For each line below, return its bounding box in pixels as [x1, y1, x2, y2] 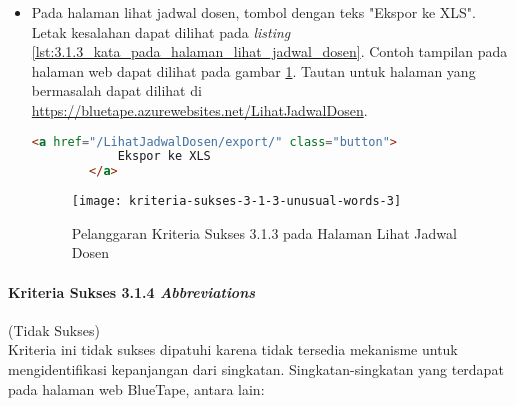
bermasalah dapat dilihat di [31, 80, 202, 101]
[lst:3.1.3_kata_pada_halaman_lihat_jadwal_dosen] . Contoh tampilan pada [31, 41, 508, 62]
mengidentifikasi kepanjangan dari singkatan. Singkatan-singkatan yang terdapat [8, 359, 504, 380]
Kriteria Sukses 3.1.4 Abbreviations [8, 281, 256, 302]
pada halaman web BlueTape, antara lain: [8, 378, 265, 399]
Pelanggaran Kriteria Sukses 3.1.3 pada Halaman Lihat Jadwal [71, 222, 457, 243]
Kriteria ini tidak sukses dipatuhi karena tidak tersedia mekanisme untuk [8, 339, 458, 360]
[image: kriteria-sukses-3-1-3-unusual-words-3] [71, 194, 402, 209]
